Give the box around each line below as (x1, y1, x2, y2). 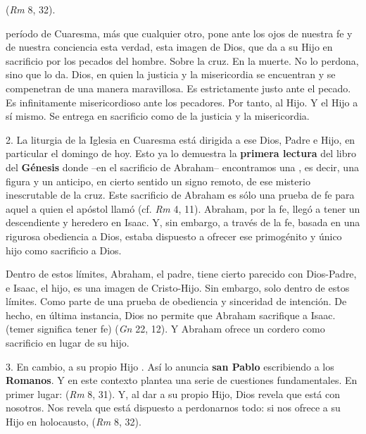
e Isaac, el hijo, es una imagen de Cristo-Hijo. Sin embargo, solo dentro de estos (6, 280, 350, 294)
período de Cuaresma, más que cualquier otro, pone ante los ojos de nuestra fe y (6, 25, 353, 40)
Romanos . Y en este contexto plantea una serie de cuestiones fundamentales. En (6, 373, 358, 387)
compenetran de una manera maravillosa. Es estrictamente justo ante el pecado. (6, 80, 351, 95)
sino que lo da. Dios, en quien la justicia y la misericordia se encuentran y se (6, 67, 336, 82)
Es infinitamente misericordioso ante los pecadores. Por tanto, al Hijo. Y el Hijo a (6, 94, 358, 109)
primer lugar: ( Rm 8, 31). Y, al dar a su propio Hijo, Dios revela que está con (6, 386, 341, 401)
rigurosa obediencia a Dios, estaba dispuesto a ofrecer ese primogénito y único (6, 228, 342, 243)
